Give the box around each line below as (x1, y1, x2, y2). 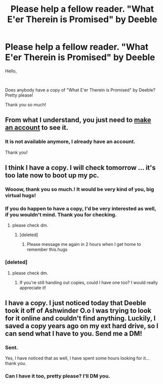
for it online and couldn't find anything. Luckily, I (5, 314, 156, 322)
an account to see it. (5, 123, 69, 132)
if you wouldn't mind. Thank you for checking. (5, 211, 117, 218)
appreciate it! (19, 285, 47, 290)
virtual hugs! (5, 192, 36, 199)
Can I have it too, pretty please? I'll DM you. (5, 373, 111, 380)
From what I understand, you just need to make (5, 116, 152, 124)
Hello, (5, 68, 17, 74)
